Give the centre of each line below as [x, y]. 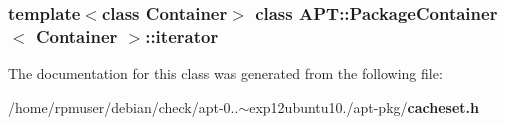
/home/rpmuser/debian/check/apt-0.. [123, 106]
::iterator [182, 35]
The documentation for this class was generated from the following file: [225, 73]
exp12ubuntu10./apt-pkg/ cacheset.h [364, 106]
